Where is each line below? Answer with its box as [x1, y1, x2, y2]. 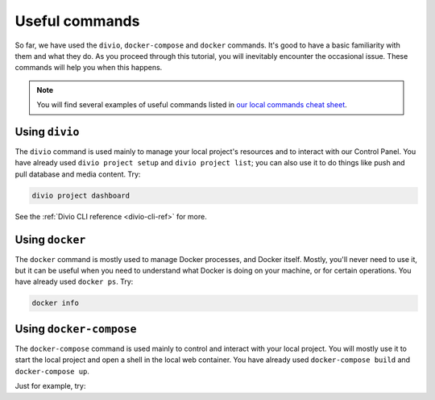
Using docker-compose [14, 322, 137, 335]
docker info [31, 298, 80, 308]
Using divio [14, 125, 80, 139]
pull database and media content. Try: [14, 169, 141, 179]
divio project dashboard [31, 190, 130, 200]
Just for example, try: [14, 381, 86, 391]
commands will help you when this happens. [14, 63, 163, 73]
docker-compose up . [14, 366, 90, 376]
